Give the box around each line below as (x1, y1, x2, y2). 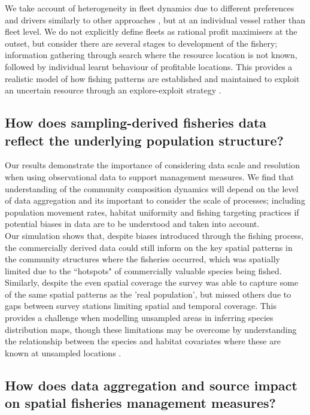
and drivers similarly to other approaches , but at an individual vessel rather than (5, 13, 305, 26)
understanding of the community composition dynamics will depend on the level (5, 182, 299, 195)
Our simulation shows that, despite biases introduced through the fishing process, (5, 229, 304, 241)
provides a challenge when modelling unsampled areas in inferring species (5, 311, 273, 324)
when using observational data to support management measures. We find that (5, 170, 294, 183)
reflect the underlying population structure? (5, 131, 284, 149)
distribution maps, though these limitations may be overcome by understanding (5, 323, 297, 335)
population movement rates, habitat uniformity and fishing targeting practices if (5, 205, 299, 218)
